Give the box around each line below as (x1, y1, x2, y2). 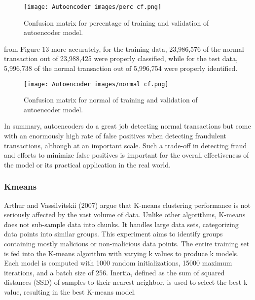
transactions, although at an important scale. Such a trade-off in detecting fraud (4, 140, 247, 150)
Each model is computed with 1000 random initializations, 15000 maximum (4, 258, 232, 268)
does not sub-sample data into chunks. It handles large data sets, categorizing (4, 219, 239, 229)
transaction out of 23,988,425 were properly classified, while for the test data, (4, 53, 238, 64)
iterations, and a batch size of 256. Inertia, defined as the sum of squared (4, 267, 225, 277)
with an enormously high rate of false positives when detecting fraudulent (4, 131, 226, 141)
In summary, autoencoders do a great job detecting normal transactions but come (4, 121, 251, 131)
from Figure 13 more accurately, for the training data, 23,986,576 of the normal (4, 43, 244, 54)
